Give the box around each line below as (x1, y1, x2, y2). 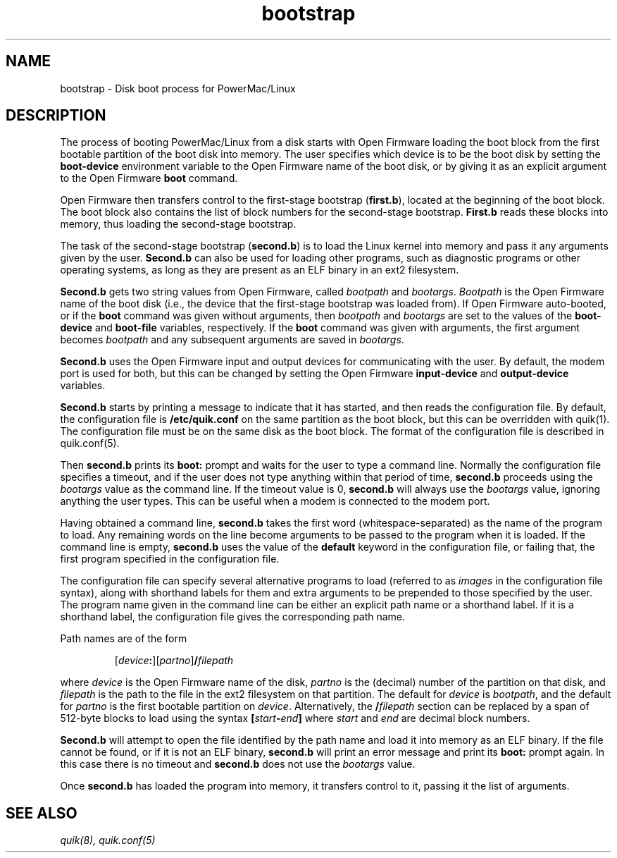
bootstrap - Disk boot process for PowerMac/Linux (60, 82, 296, 94)
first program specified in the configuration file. (60, 553, 280, 565)
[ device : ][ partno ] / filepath (114, 654, 234, 667)
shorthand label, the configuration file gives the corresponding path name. (60, 611, 406, 623)
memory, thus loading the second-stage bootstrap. (60, 218, 297, 231)
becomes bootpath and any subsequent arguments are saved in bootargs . (60, 333, 404, 346)
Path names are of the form (60, 632, 187, 645)
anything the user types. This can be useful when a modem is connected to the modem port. (60, 495, 490, 508)
